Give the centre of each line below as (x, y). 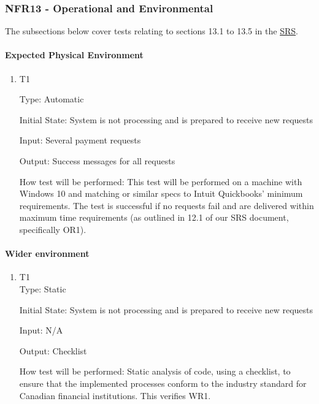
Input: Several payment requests (80, 140)
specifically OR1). (53, 229)
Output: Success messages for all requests (97, 160)
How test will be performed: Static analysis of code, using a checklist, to (155, 371)
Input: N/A (41, 330)
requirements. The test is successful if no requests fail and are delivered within (167, 205)
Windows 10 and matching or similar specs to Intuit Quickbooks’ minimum (161, 193)
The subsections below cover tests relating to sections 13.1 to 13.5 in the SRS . (152, 31)
